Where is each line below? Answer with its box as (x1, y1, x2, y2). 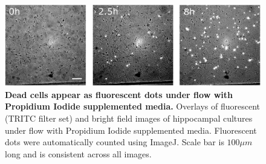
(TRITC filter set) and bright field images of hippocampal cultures (5, 112, 253, 125)
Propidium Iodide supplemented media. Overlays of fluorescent (5, 100, 261, 113)
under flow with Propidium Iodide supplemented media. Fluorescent (5, 123, 257, 136)
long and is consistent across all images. (5, 147, 152, 160)
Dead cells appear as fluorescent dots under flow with (5, 88, 233, 100)
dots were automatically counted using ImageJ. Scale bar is (5, 136, 224, 148)
